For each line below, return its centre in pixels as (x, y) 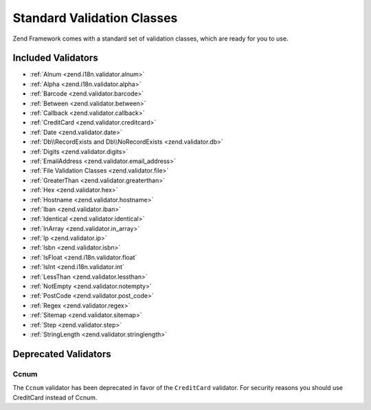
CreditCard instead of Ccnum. (55, 397)
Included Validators (56, 58)
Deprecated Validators (62, 354)
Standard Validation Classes (95, 18)
